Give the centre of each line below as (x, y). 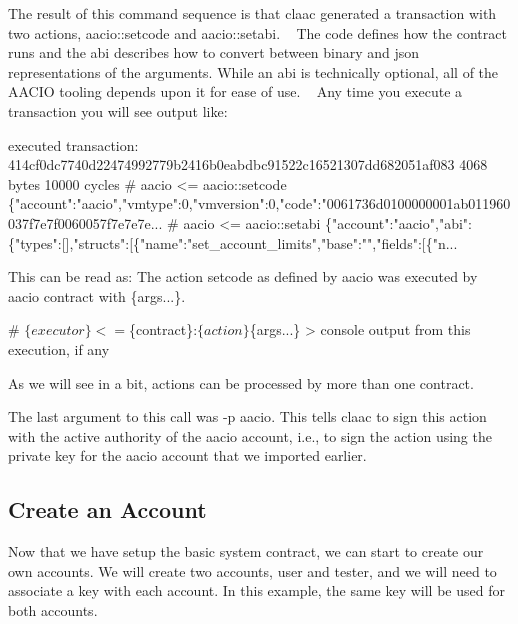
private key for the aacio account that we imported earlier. (187, 455)
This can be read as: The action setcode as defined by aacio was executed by (243, 276)
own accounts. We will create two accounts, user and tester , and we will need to (252, 570)
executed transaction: (73, 144)
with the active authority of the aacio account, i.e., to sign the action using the (250, 435)
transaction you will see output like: (118, 110)
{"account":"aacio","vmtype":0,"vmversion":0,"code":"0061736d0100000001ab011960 (259, 203)
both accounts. (53, 609)
